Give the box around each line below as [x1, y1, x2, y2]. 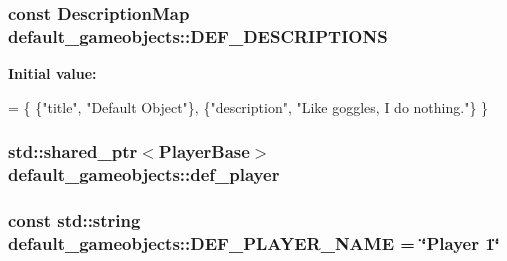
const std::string [8, 208, 141, 233]
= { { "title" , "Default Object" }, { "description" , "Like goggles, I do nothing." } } [8, 96, 489, 117]
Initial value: [8, 63, 97, 84]
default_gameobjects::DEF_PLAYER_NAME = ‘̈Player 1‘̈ [8, 230, 500, 255]
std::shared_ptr [8, 139, 138, 164]
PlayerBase [158, 139, 250, 164]
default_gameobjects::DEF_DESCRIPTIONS [8, 23, 388, 48]
